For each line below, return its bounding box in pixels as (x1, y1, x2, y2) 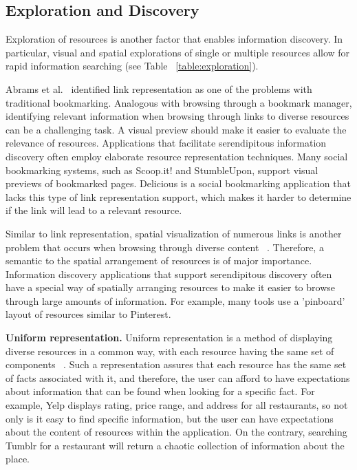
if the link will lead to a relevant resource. (6, 203, 182, 217)
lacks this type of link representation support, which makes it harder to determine (6, 189, 351, 204)
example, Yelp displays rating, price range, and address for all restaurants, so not (6, 398, 348, 412)
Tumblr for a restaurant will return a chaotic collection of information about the (6, 438, 345, 452)
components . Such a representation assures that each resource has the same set (6, 357, 347, 372)
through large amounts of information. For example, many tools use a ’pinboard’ (6, 293, 345, 308)
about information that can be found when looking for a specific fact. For (6, 384, 315, 398)
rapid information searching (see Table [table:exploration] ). (6, 58, 259, 73)
